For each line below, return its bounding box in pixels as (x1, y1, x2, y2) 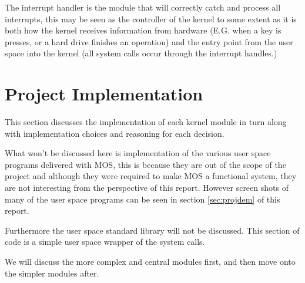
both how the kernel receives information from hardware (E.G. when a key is (5, 24, 281, 36)
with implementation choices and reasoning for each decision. (5, 127, 224, 139)
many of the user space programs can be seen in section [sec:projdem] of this (5, 193, 280, 205)
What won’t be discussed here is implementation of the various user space (5, 147, 271, 159)
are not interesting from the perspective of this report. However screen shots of (5, 181, 289, 194)
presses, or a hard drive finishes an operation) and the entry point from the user (5, 35, 293, 48)
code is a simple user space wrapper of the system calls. (5, 235, 205, 248)
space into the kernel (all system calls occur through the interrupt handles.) (5, 47, 277, 59)
